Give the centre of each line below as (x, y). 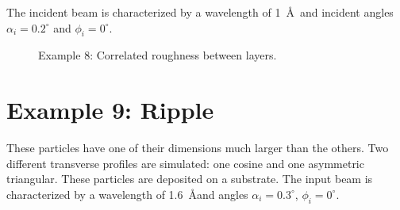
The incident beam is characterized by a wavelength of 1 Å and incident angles (200, 12)
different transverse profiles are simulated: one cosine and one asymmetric (185, 163)
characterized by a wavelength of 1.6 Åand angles (127, 194)
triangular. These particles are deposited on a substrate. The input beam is (190, 179)
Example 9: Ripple (110, 110)
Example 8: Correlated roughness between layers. (158, 55)
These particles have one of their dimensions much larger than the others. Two (198, 148)
